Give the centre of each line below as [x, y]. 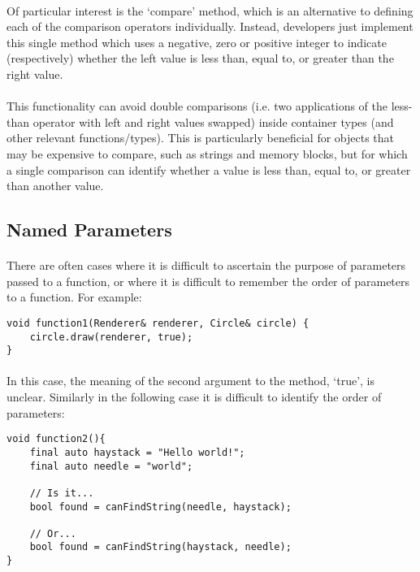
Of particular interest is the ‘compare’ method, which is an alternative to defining [210, 10]
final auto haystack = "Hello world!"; [137, 452]
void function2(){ [56, 439]
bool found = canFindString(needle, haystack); [160, 507]
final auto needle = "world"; [111, 466]
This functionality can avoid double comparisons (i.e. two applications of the [197, 106]
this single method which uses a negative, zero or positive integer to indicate [197, 42]
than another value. [55, 186]
